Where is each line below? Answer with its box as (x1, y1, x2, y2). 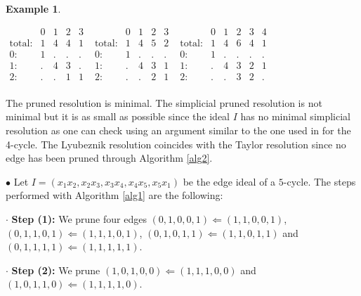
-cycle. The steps (283, 174, 356, 188)
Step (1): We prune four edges (11, 211, 147, 226)
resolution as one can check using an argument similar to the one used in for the (6, 122, 351, 137)
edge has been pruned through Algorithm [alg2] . (6, 150, 213, 165)
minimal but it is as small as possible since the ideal (6, 109, 230, 124)
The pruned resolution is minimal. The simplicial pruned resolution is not (6, 95, 322, 110)
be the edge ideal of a (183, 174, 276, 188)
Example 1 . (6, 1, 61, 15)
